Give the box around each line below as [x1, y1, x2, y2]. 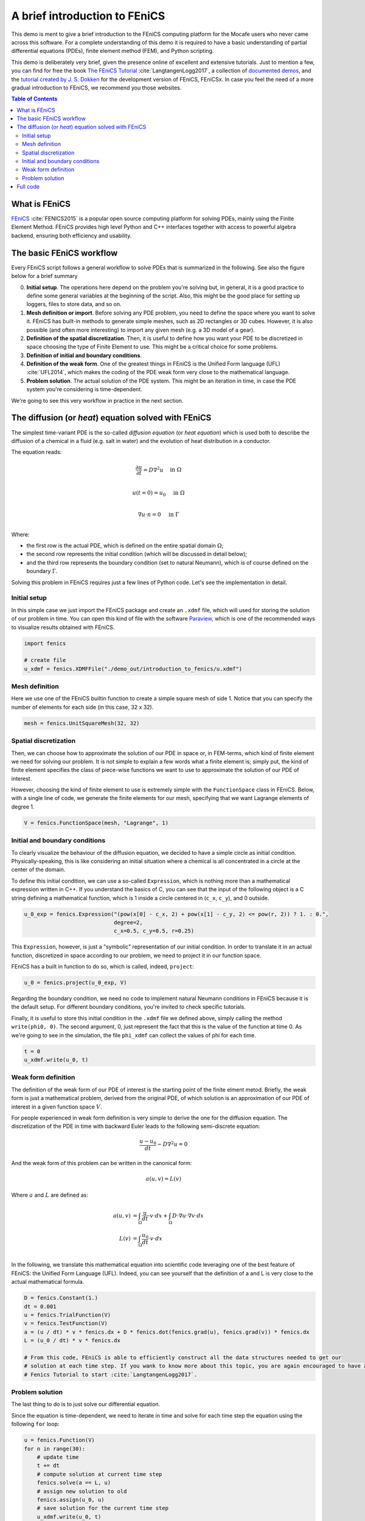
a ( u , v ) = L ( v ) [145, 1175, 182, 1183]
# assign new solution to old [36, 1488, 127, 1495]
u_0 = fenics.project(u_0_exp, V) [24, 980, 127, 986]
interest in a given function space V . [11, 1103, 103, 1110]
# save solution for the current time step [36, 1505, 169, 1512]
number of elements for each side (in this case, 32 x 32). [11, 703, 154, 711]
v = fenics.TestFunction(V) [24, 1320, 108, 1327]
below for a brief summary [11, 273, 78, 280]
